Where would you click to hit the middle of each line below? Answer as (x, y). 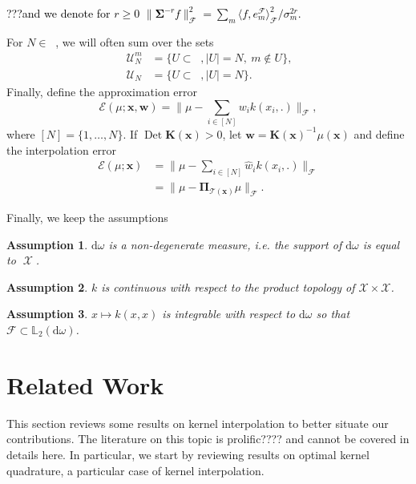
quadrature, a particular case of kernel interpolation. (135, 470)
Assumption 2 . (47, 286)
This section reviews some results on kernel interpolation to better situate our (198, 423)
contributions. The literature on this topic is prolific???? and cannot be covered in (208, 439)
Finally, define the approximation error (102, 91)
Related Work (85, 384)
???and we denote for (59, 13)
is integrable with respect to (229, 314)
